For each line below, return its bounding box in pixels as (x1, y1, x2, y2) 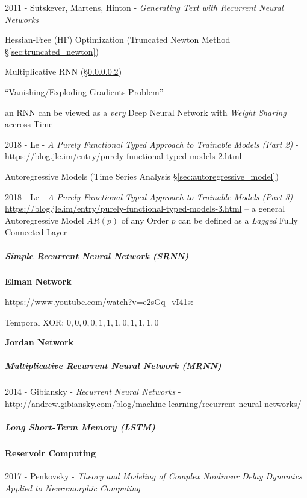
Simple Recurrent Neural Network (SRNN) (5, 249, 189, 262)
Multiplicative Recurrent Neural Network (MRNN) (5, 359, 222, 372)
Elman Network (5, 275, 72, 288)
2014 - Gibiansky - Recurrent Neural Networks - (5, 385, 181, 398)
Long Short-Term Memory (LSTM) (5, 421, 155, 433)
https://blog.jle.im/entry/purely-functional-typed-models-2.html (5, 150, 242, 162)
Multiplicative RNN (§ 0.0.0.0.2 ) (5, 65, 122, 78)
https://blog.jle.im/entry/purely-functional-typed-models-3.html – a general (5, 202, 285, 215)
